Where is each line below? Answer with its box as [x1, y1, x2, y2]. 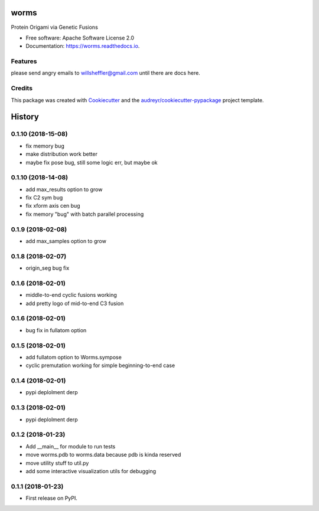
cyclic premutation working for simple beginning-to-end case [25, 362, 175, 369]
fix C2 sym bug [25, 194, 63, 201]
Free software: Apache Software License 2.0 [25, 34, 135, 41]
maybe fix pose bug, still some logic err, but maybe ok [25, 159, 158, 166]
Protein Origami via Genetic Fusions [11, 24, 99, 31]
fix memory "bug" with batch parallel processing [25, 210, 144, 218]
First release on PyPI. [25, 494, 78, 502]
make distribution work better [25, 150, 97, 158]
